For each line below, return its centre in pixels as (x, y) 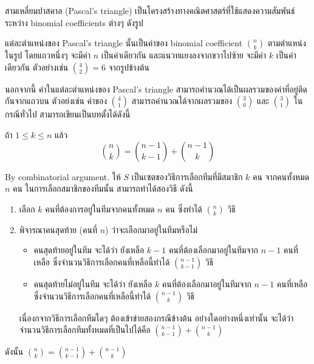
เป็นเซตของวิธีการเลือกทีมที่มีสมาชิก (187, 176)
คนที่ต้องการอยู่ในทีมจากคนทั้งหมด (100, 208)
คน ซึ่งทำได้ (184, 208)
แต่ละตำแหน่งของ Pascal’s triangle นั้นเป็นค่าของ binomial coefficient (124, 43)
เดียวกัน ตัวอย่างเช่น (37, 67)
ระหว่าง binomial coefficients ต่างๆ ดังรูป (74, 22)
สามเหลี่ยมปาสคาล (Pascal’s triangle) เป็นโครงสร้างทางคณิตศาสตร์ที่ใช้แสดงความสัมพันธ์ (150, 10)
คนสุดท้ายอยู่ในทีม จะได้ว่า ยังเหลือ (89, 250)
